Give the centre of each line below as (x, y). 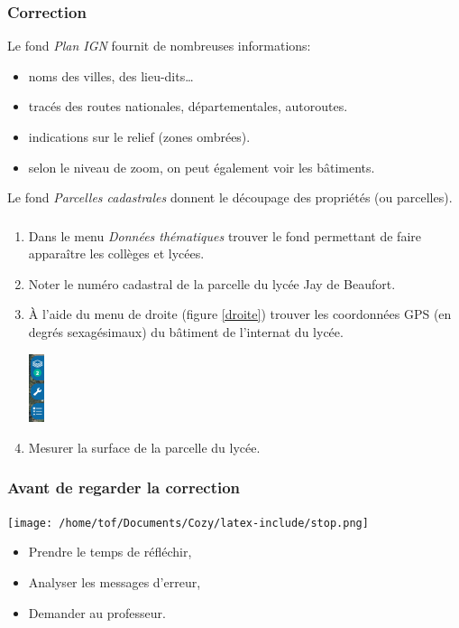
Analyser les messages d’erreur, (115, 581)
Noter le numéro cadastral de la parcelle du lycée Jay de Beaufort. (212, 283)
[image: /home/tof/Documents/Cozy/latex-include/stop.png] (188, 523)
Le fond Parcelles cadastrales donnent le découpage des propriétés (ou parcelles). (230, 197)
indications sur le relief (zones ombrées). (139, 136)
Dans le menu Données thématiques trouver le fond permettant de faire (225, 235)
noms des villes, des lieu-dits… (111, 75)
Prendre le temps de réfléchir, (110, 552)
